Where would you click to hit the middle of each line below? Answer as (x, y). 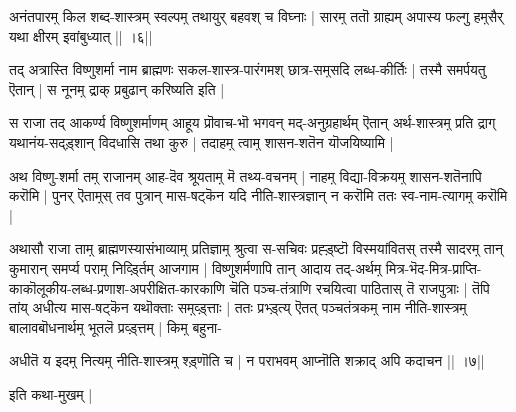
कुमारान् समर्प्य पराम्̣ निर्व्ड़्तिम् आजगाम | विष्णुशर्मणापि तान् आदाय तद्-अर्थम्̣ (195, 267)
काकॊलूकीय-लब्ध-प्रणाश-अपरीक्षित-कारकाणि (117, 287)
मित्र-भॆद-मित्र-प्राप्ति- (433, 267)
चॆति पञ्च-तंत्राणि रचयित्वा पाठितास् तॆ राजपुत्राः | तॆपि (359, 287)
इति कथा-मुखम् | (51, 393)
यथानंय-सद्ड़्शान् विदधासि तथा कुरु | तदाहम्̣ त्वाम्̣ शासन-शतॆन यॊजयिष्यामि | (201, 141)
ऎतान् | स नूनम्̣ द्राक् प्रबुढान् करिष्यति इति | (117, 88)
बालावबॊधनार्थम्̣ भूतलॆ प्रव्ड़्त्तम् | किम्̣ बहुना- (115, 326)
